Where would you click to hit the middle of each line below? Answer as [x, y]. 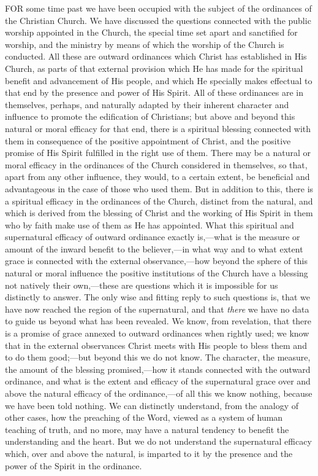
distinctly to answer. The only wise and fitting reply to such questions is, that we [157, 297]
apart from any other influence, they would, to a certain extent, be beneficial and [157, 177]
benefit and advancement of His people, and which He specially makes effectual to [159, 80]
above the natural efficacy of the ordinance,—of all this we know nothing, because [159, 393]
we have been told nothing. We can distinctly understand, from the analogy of [152, 405]
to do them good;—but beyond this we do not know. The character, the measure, [158, 357]
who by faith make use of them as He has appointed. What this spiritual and [150, 224]
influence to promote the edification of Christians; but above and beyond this [150, 116]
